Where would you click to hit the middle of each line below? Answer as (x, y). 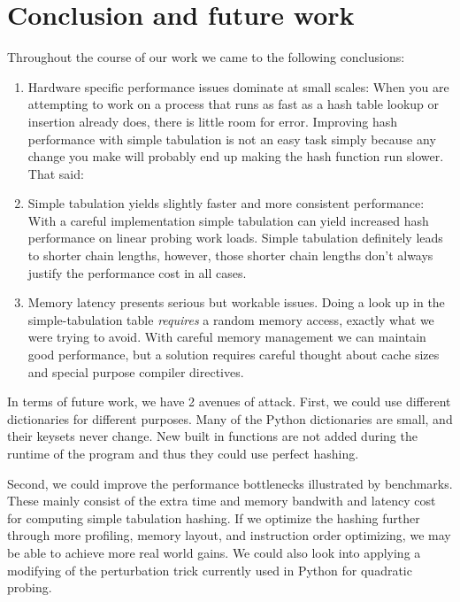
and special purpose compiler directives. (136, 371)
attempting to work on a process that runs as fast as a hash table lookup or (234, 104)
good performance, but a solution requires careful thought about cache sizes (234, 355)
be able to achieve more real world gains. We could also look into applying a (214, 552)
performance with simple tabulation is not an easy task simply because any (232, 139)
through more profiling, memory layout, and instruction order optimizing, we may (229, 535)
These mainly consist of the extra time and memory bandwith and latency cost (222, 501)
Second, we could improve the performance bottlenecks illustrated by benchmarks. (230, 483)
